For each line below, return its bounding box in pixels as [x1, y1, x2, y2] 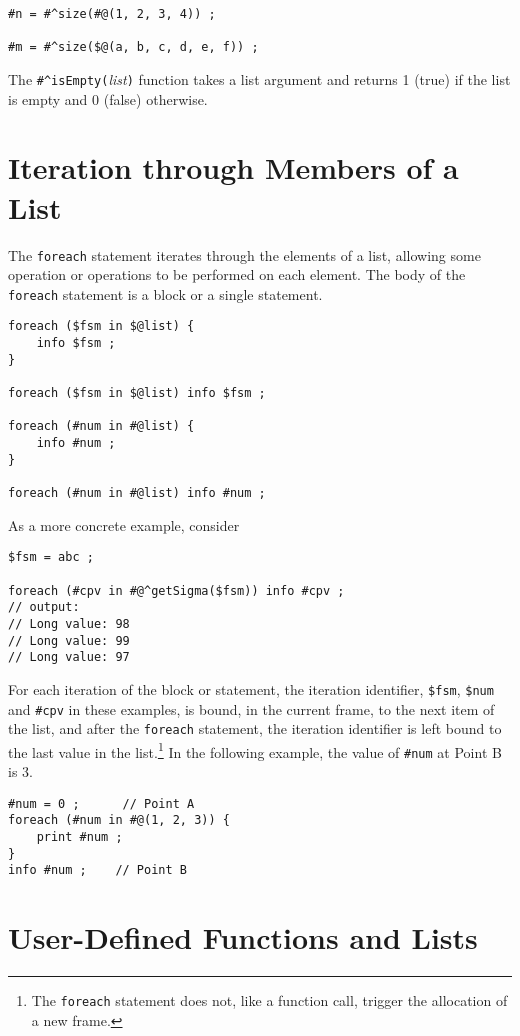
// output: [8, 600, 80, 615]
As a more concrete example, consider [8, 514, 240, 535]
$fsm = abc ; [8, 550, 94, 565]
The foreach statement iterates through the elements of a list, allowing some [8, 244, 481, 265]
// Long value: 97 [8, 650, 130, 665]
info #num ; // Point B [8, 863, 187, 878]
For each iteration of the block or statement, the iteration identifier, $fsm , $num [8, 678, 494, 699]
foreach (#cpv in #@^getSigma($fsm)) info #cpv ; [8, 583, 345, 598]
